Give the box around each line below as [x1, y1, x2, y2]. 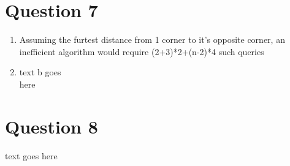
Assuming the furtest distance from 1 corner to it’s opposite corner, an [19, 33, 285, 46]
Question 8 [5, 113, 98, 138]
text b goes [19, 66, 61, 78]
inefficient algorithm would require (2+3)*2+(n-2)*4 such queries [19, 45, 264, 58]
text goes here [5, 149, 58, 162]
